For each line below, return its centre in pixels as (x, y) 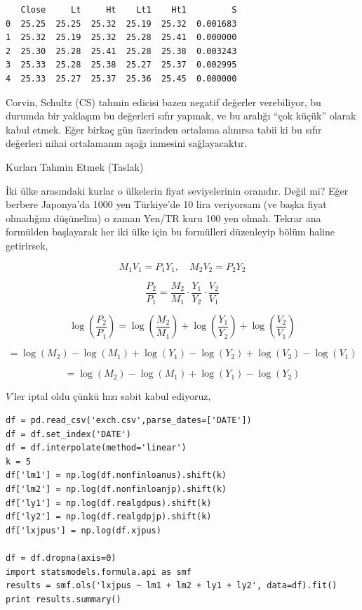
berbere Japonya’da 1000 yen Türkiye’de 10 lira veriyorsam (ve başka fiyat (166, 204)
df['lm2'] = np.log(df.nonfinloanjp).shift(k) (116, 489)
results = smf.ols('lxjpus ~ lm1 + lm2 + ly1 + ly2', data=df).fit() (172, 586)
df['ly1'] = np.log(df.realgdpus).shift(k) (109, 503)
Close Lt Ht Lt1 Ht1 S (129, 10)
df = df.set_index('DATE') (68, 434)
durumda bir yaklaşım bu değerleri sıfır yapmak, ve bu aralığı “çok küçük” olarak (181, 116)
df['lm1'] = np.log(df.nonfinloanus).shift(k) (116, 475)
